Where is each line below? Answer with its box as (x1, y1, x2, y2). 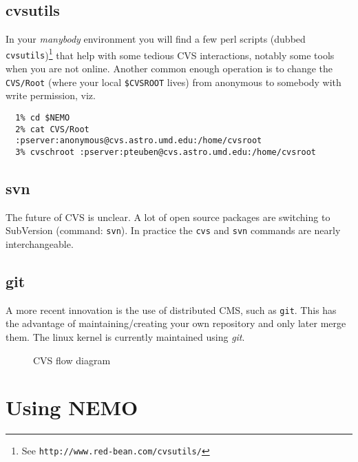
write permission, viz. (6, 88, 96, 103)
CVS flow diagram (33, 353, 111, 367)
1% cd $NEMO (15, 112, 70, 123)
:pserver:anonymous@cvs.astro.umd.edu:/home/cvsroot (15, 136, 262, 146)
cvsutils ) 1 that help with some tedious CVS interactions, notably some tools (6, 45, 335, 62)
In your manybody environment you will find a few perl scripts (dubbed (6, 32, 306, 46)
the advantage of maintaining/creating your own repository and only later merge (6, 316, 346, 330)
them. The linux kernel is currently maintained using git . (6, 330, 245, 344)
